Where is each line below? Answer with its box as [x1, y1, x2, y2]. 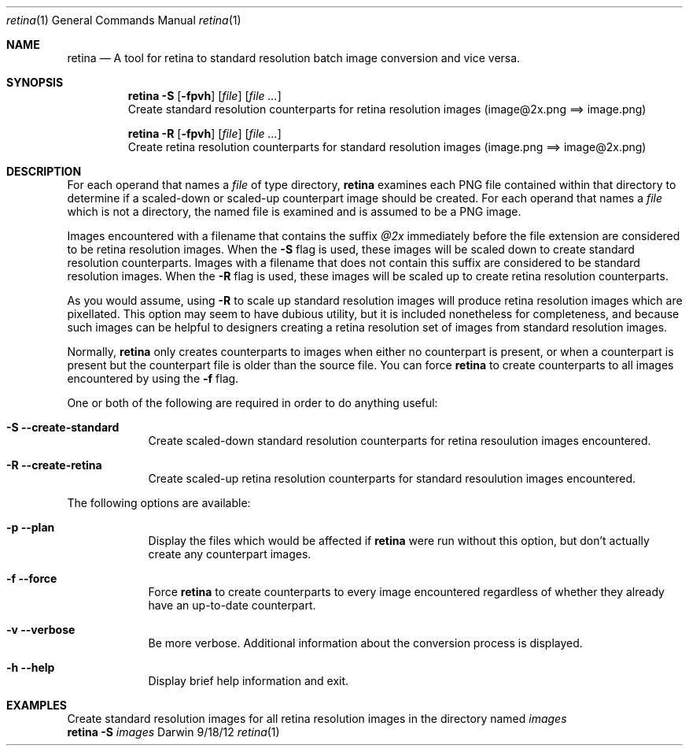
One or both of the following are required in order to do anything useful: [67, 396, 438, 409]
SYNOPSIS [6, 76, 64, 89]
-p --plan [6, 520, 55, 534]
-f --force [6, 572, 57, 585]
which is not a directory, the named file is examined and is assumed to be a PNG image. [67, 205, 521, 218]
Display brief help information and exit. [148, 674, 349, 687]
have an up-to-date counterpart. [148, 598, 316, 612]
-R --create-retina [6, 458, 102, 472]
